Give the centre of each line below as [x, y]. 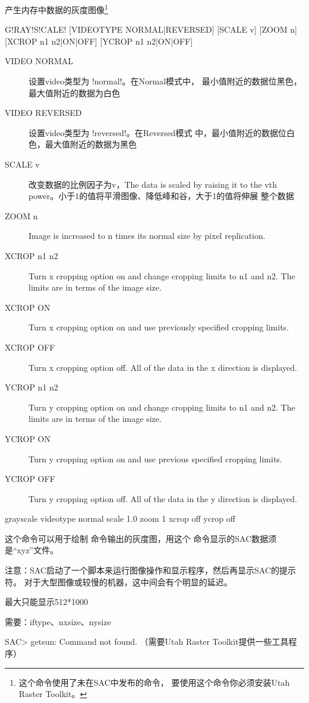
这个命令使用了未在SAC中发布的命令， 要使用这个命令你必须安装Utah [154, 682]
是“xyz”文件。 [32, 550]
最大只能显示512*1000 [46, 602]
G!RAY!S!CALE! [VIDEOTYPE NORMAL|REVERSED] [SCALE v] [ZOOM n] [151, 29]
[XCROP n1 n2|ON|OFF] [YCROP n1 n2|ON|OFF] [99, 41]
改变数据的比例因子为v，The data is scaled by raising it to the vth [153, 184]
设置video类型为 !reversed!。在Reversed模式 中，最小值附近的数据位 [158, 132]
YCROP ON [28, 438]
